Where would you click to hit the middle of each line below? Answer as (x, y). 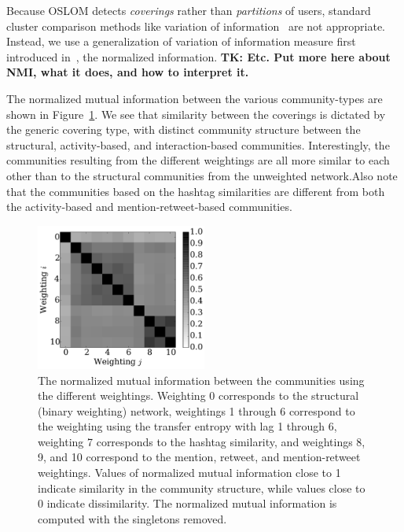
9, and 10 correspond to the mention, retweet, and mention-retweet (199, 457)
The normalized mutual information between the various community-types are (195, 98)
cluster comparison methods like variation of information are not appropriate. (196, 26)
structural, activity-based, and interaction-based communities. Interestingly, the (198, 144)
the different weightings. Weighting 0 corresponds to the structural (198, 395)
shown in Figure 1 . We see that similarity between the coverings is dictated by (196, 114)
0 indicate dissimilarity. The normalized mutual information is (187, 503)
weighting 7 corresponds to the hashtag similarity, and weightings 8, (202, 441)
